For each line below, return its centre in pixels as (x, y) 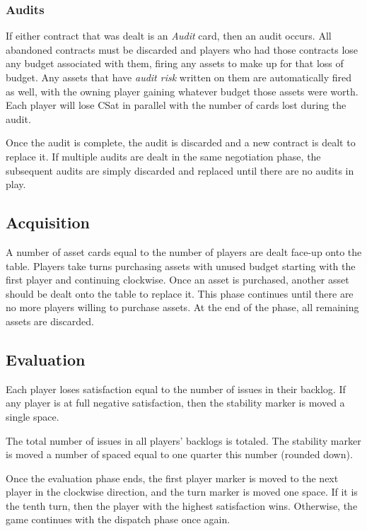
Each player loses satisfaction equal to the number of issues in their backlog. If (176, 389)
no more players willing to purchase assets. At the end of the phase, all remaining (182, 307)
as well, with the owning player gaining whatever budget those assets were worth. (182, 91)
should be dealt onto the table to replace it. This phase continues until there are (180, 293)
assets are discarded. (50, 321)
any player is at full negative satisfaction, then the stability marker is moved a (175, 403)
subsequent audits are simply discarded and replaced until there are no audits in (180, 170)
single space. (33, 416)
